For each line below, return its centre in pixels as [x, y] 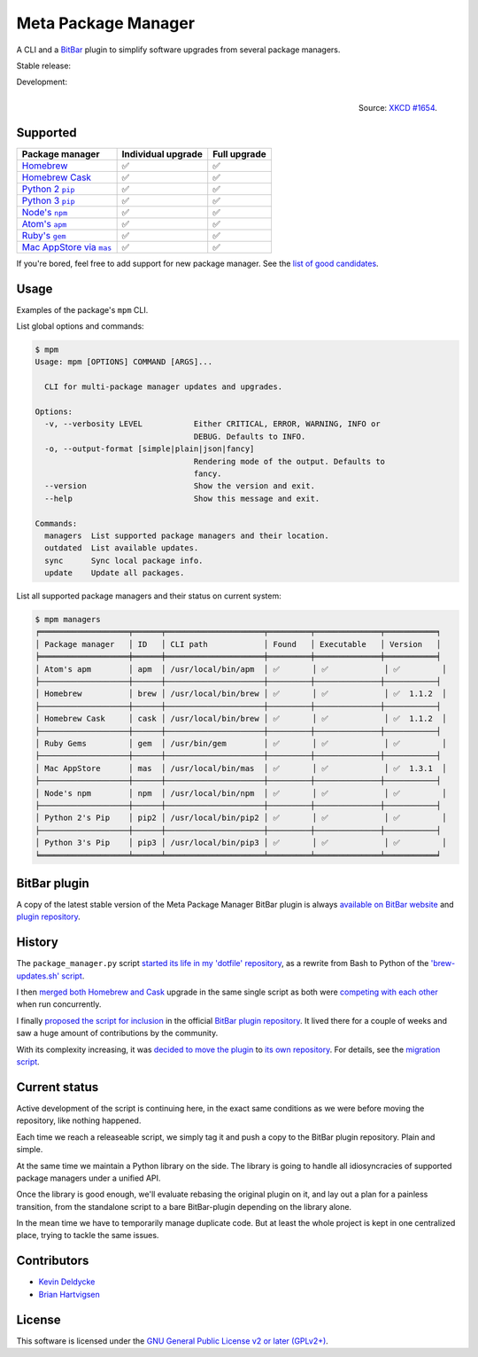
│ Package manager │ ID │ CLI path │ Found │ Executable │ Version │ [238, 644]
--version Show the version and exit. [180, 486]
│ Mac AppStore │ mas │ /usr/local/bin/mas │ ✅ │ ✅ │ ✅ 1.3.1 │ [241, 768]
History [38, 943]
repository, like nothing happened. [79, 1120]
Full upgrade [240, 153]
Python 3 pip [48, 200]
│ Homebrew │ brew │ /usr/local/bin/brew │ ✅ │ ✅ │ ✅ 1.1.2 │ [241, 694]
